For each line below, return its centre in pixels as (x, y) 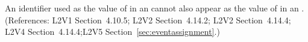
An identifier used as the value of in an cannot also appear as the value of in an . (155, 8)
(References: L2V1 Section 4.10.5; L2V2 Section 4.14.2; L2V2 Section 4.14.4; (148, 19)
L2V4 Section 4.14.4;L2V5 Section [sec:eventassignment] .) (112, 31)
